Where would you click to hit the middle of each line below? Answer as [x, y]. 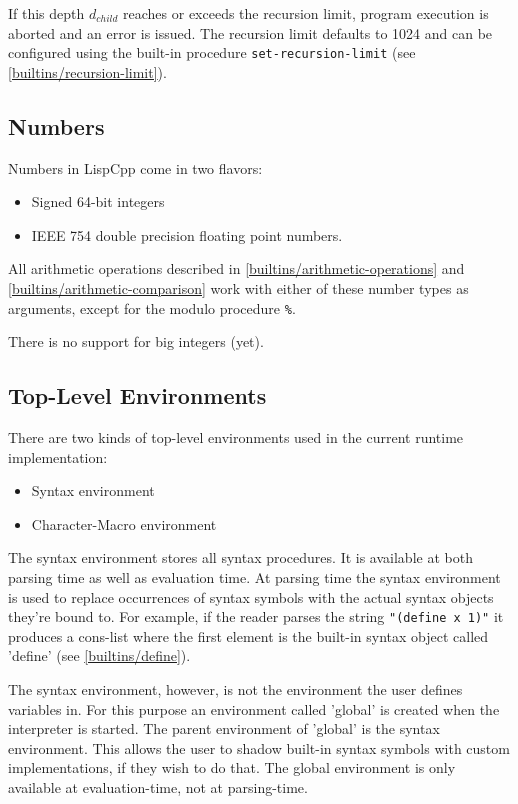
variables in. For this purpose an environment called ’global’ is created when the [254, 708]
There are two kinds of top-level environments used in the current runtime [236, 437]
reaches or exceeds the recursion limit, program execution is [306, 13]
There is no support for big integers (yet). [136, 341]
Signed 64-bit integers [98, 201]
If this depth [46, 13]
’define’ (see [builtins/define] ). [99, 655]
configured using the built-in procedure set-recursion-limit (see [212, 52]
